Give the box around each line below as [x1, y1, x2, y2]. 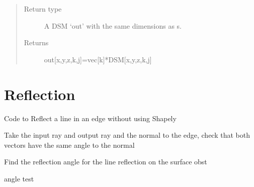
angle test [4, 173, 34, 183]
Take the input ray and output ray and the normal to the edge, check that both [4, 130, 250, 140]
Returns [24, 37, 49, 48]
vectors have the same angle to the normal [4, 139, 135, 150]
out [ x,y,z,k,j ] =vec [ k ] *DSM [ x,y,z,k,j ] [44, 54, 152, 64]
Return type [24, 4, 62, 14]
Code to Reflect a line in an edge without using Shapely [4, 113, 177, 123]
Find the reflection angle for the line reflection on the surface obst [4, 156, 207, 167]
